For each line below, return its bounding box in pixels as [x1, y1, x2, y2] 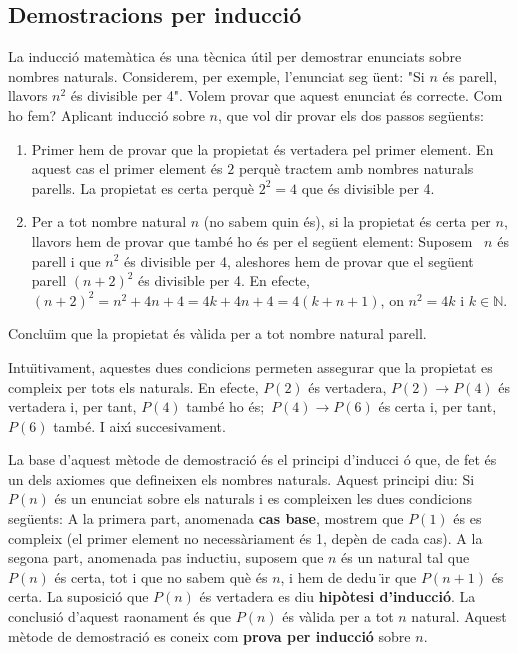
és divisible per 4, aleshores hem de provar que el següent [124, 250, 474, 271]
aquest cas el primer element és [31, 158, 223, 179]
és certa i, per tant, [378, 396, 497, 417]
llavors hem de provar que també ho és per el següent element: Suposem [31, 230, 473, 251]
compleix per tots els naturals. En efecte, [8, 376, 259, 397]
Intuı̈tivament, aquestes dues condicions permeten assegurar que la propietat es [8, 356, 493, 377]
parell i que [31, 250, 101, 271]
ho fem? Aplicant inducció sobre [8, 104, 205, 125]
